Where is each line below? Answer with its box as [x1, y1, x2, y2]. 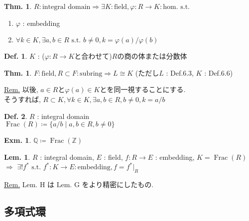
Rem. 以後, [4, 84, 38, 95]
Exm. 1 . [4, 135, 31, 145]
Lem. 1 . [4, 151, 30, 162]
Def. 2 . [4, 110, 27, 121]
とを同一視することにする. [100, 84, 186, 95]
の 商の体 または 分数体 [117, 51, 187, 61]
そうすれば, [4, 94, 41, 104]
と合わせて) [74, 51, 112, 61]
